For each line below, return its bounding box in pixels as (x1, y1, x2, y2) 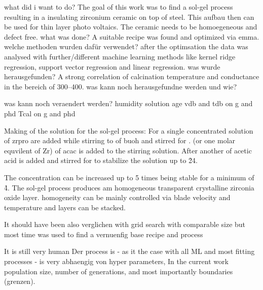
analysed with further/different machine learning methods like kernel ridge (4, 51, 236, 61)
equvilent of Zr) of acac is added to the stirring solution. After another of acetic (4, 145, 252, 155)
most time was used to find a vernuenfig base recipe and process (4, 229, 203, 239)
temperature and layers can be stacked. (4, 202, 126, 212)
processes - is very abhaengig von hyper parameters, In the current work (4, 256, 229, 267)
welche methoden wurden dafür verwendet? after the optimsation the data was (4, 41, 248, 52)
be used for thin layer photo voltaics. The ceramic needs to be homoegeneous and (4, 21, 257, 32)
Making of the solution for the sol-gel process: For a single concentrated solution (4, 125, 253, 136)
